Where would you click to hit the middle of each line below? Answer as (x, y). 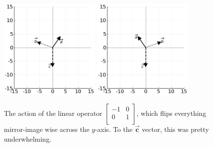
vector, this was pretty (175, 129)
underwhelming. (28, 138)
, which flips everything (171, 113)
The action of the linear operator (53, 113)
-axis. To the (114, 129)
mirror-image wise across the (47, 129)
